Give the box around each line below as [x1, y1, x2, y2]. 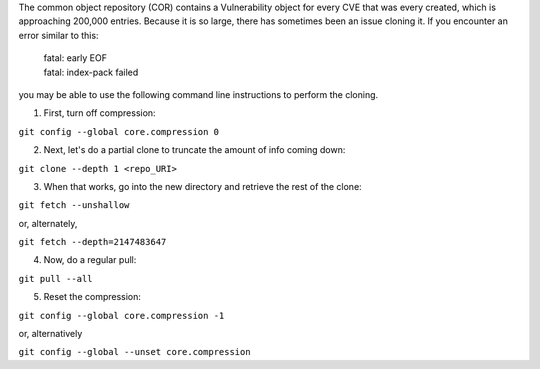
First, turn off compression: [43, 107, 156, 119]
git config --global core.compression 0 [18, 126, 220, 137]
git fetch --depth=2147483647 [18, 236, 167, 248]
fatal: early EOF [43, 52, 107, 64]
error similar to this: [18, 29, 99, 41]
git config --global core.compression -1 [18, 310, 225, 321]
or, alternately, [18, 217, 78, 229]
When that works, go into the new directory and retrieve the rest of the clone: [43, 180, 362, 192]
